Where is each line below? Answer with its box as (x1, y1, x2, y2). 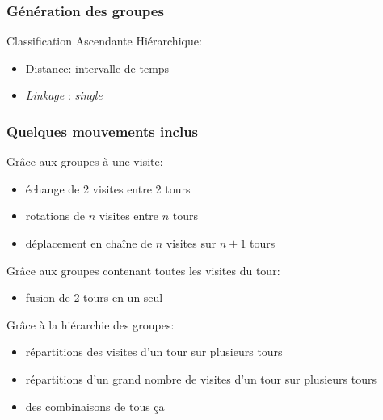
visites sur (166, 235, 217, 251)
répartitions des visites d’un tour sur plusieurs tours (25, 343, 283, 360)
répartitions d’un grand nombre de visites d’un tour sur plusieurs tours (25, 370, 377, 387)
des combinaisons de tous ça (25, 397, 165, 414)
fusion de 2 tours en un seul (25, 289, 163, 306)
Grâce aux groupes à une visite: (6, 153, 163, 170)
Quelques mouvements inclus (6, 121, 199, 141)
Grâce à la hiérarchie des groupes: (6, 316, 175, 333)
